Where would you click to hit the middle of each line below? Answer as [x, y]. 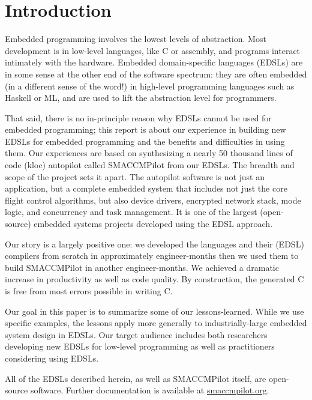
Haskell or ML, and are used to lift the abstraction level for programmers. [141, 98]
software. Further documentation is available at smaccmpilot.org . [150, 390]
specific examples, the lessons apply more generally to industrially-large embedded [156, 323]
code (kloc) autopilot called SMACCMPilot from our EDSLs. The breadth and [150, 165]
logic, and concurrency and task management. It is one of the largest [131, 212]
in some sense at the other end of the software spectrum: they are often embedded [156, 74]
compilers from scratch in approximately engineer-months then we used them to [152, 256]
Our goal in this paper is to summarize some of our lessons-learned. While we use [154, 311]
